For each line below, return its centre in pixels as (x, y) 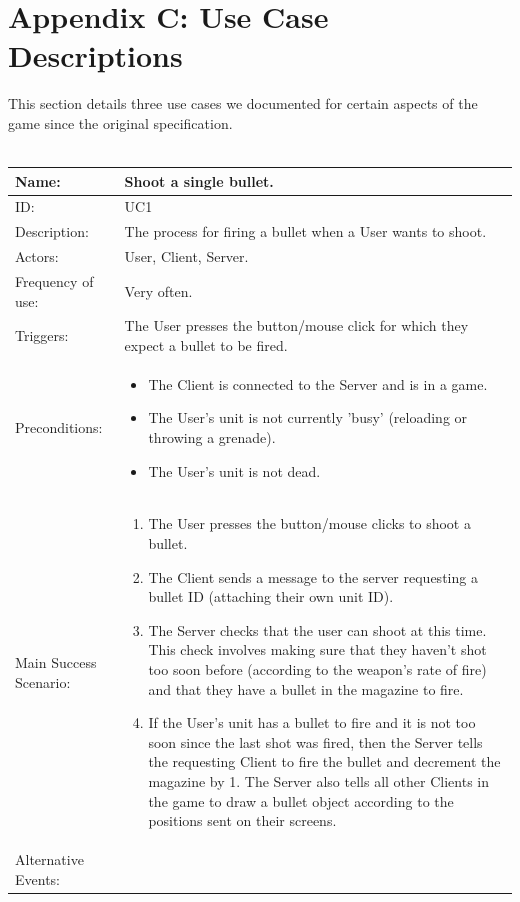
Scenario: (43, 681)
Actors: (37, 256)
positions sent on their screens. (242, 820)
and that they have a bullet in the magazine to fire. (306, 688)
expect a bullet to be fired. (206, 345)
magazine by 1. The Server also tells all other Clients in (318, 781)
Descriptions (95, 55)
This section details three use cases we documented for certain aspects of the (243, 103)
